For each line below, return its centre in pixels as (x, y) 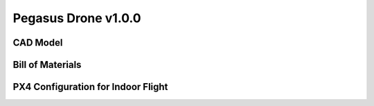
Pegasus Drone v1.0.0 (77, 18)
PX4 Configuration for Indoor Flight (90, 87)
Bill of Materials (47, 65)
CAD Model (38, 43)
